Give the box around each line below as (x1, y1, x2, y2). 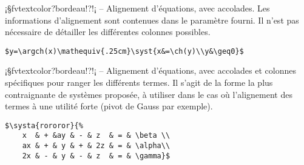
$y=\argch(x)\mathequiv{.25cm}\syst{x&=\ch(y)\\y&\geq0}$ (5, 47, 244, 56)
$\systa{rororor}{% (5, 121, 83, 130)
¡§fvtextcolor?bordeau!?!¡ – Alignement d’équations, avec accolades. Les (5, 2, 270, 14)
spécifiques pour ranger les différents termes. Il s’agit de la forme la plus (5, 76, 273, 89)
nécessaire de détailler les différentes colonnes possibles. (5, 25, 211, 38)
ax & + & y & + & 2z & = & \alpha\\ (22, 141, 171, 150)
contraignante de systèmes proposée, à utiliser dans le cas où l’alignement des (5, 88, 292, 100)
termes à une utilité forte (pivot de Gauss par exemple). (5, 100, 213, 112)
